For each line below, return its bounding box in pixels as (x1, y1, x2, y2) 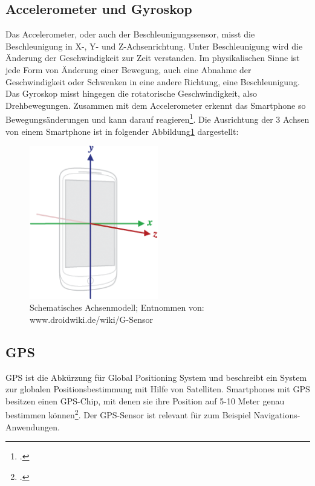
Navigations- (253, 409, 300, 421)
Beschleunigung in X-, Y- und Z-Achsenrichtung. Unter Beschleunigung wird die (5, 39, 303, 52)
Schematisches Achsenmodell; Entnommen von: (30, 301, 204, 314)
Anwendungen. (5, 420, 60, 433)
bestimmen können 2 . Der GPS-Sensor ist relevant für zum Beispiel (5, 407, 251, 421)
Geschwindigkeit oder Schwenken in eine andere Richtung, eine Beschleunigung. (5, 75, 300, 88)
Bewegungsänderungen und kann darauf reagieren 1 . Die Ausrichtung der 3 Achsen (5, 111, 310, 126)
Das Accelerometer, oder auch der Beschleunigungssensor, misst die (5, 28, 255, 40)
